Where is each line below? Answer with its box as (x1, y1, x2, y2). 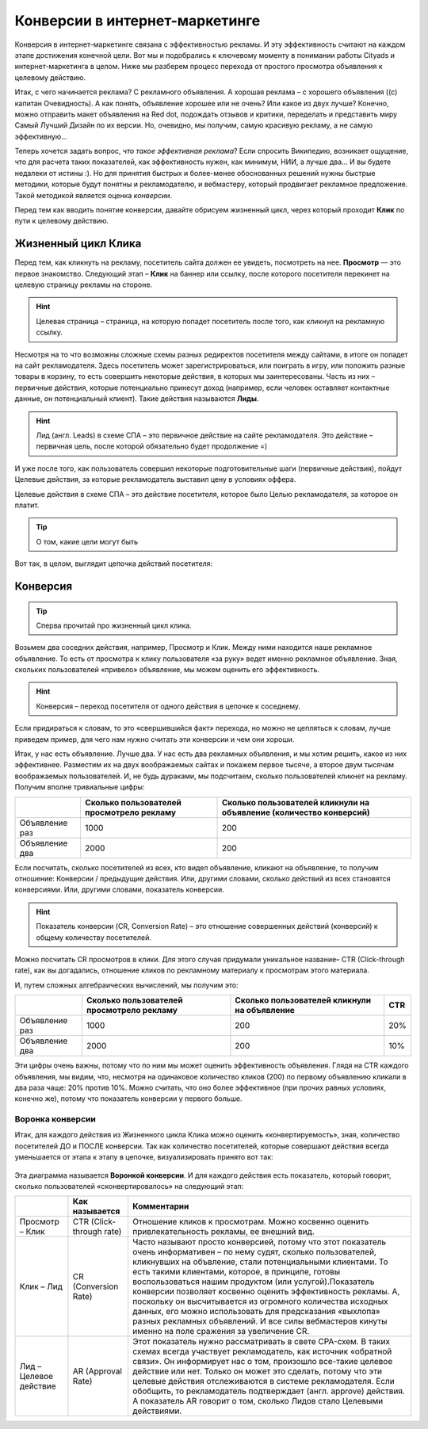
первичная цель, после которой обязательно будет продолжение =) (36, 441, 268, 451)
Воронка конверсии (14, 1114, 97, 1125)
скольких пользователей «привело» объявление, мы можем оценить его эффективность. (14, 665, 320, 674)
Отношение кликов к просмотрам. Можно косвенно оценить (132, 1217, 369, 1228)
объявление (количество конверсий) (222, 807, 370, 818)
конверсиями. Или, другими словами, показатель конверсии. (14, 885, 225, 895)
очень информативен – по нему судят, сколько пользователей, (132, 1247, 376, 1258)
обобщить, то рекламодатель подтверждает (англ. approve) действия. (132, 1385, 406, 1397)
